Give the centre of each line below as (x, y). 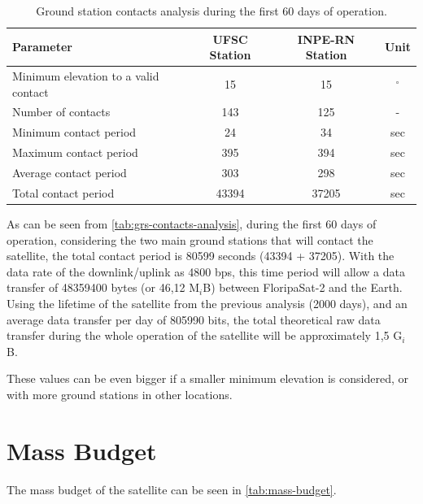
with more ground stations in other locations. (120, 394)
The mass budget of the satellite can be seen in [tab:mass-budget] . (172, 489)
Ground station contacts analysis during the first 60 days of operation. (211, 11)
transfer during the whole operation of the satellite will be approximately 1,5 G (205, 335)
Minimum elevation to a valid (86, 76)
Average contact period (70, 172)
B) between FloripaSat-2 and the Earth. (303, 287)
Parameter (42, 47)
